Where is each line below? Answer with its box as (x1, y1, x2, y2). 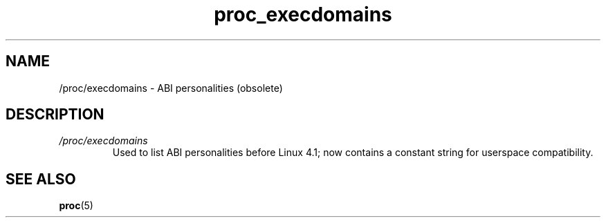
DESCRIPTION (6, 106, 104, 124)
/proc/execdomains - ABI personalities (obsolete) (59, 81, 283, 94)
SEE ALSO (6, 170, 76, 188)
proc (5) (59, 200, 93, 212)
